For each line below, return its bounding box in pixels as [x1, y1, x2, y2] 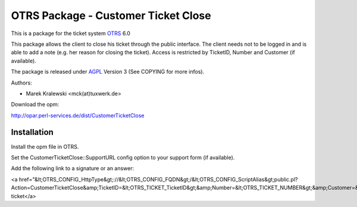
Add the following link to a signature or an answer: [11, 165, 134, 172]
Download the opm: [11, 101, 59, 108]
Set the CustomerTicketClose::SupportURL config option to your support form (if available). [11, 153, 235, 161]
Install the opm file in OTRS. [11, 143, 79, 150]
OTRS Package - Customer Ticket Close [11, 9, 211, 22]
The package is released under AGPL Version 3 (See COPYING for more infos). [11, 68, 205, 76]
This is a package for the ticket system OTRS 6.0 [11, 30, 131, 37]
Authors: [11, 79, 32, 86]
